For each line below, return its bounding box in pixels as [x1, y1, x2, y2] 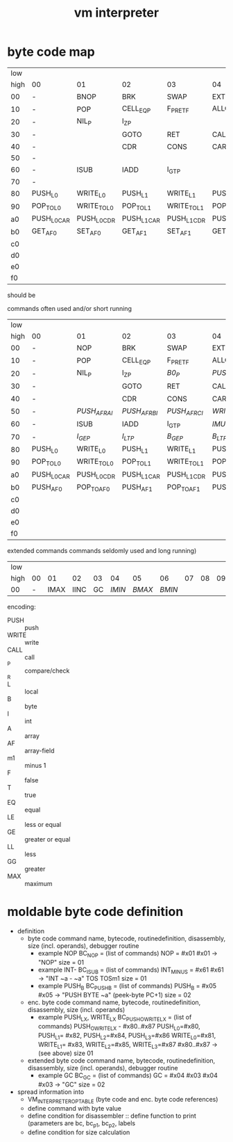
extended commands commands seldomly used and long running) [7, 546, 197, 554]
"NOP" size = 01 [37, 958, 85, 966]
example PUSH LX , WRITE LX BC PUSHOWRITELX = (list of [37, 1013, 192, 1023]
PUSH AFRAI [76, 405, 113, 417]
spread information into [17, 1088, 85, 1096]
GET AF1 [121, 226, 148, 237]
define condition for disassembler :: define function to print [27, 1111, 196, 1120]
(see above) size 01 [37, 1049, 94, 1058]
